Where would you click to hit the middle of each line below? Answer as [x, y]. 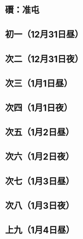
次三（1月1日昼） [39, 83]
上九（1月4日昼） [40, 230]
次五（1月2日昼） [40, 133]
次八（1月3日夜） [40, 206]
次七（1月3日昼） [40, 181]
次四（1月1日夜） [39, 108]
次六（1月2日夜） [40, 157]
